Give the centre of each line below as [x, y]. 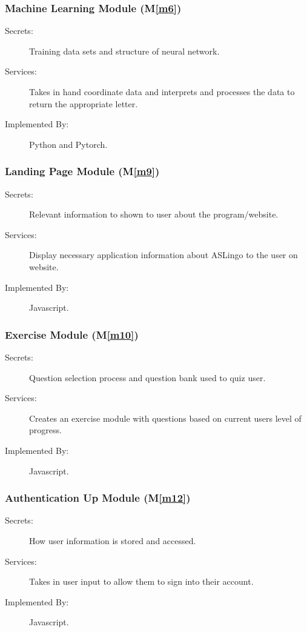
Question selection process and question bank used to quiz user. [147, 377]
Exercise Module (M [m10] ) [72, 334]
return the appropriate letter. [84, 103]
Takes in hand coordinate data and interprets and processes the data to [162, 91]
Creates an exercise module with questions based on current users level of [165, 418]
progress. [45, 430]
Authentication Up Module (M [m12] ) [98, 498]
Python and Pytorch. [68, 144]
